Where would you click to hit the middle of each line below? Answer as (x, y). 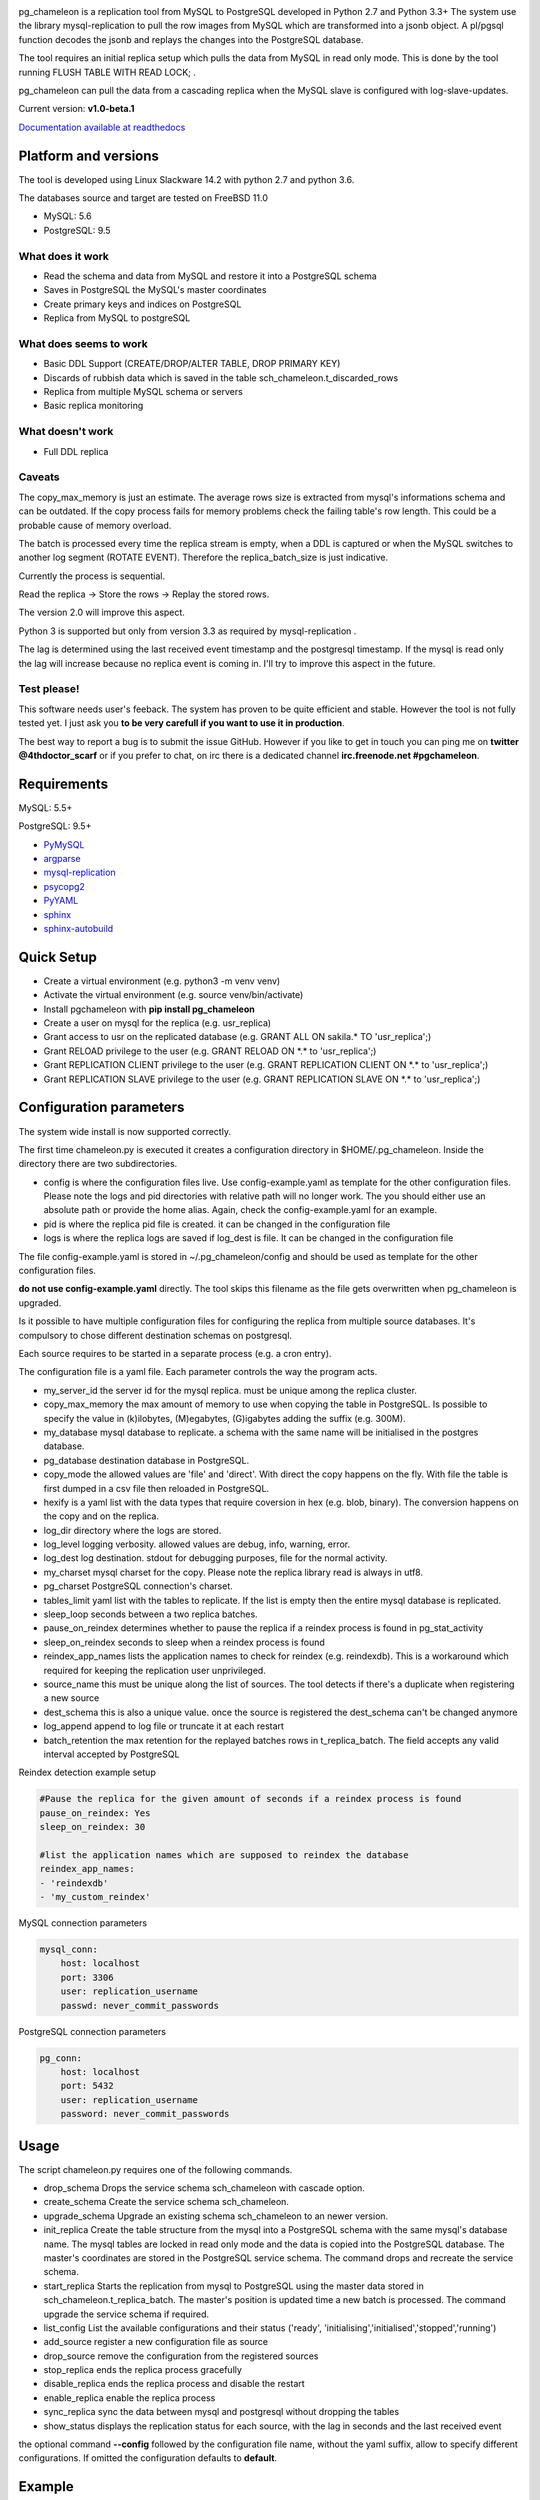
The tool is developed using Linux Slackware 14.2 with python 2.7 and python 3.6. (186, 179)
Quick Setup (57, 956)
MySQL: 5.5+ (45, 807)
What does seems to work (83, 343)
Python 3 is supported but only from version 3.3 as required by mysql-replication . (187, 631)
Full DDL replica (76, 451)
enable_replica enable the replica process (129, 2397)
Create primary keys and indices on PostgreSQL (142, 304)
